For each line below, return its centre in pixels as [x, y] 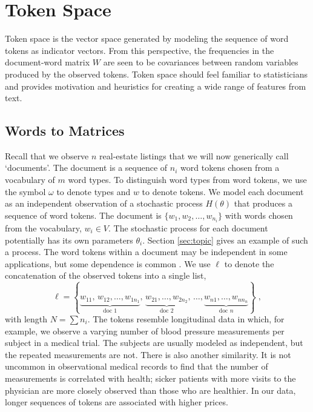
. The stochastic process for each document [188, 228]
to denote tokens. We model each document [223, 191]
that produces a [263, 203]
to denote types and [94, 191]
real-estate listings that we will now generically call [194, 155]
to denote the [249, 263]
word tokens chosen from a [230, 168]
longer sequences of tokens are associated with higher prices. [117, 402]
